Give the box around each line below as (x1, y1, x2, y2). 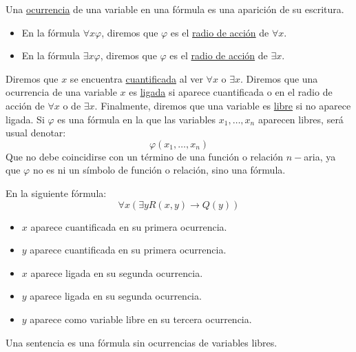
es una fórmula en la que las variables (57, 112, 216, 126)
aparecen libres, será (258, 112, 344, 126)
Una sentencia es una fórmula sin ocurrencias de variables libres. (6, 335, 278, 349)
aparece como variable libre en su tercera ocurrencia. (30, 311, 252, 326)
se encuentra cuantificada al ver (70, 71, 203, 85)
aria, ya (304, 149, 336, 163)
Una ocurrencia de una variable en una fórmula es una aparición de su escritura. (6, 2, 344, 16)
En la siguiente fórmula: (6, 185, 107, 200)
